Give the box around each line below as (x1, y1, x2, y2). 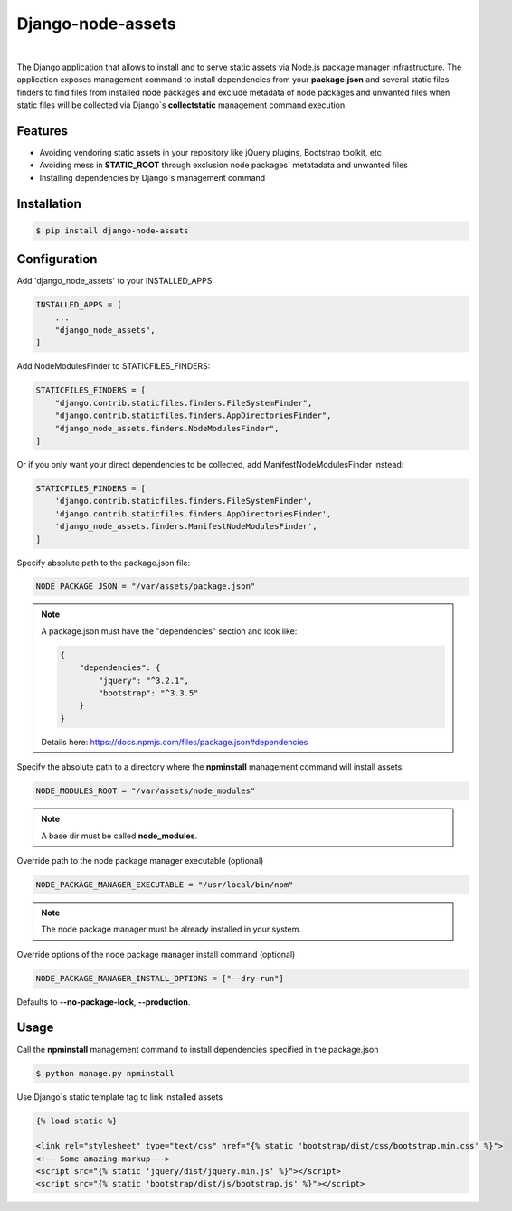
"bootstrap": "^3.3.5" (98, 688, 199, 698)
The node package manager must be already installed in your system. (41, 923, 302, 935)
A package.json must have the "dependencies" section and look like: (41, 625, 298, 637)
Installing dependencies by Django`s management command (39, 172, 266, 183)
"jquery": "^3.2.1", (98, 675, 190, 686)
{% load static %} (35, 1115, 118, 1126)
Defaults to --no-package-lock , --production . (16, 996, 191, 1008)
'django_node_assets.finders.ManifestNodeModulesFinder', (54, 521, 318, 532)
